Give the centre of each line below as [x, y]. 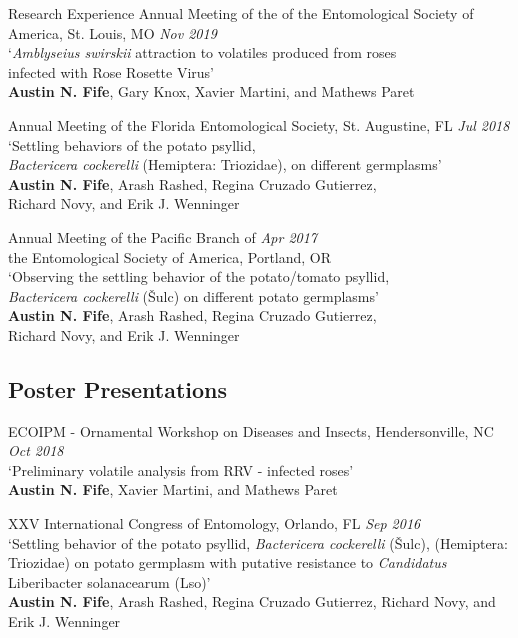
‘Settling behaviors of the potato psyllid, [132, 144]
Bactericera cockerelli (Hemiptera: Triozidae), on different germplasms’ [225, 164]
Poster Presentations [118, 388]
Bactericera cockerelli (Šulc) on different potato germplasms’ [193, 295]
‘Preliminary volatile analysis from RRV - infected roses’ [181, 469]
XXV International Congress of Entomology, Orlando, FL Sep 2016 [214, 523]
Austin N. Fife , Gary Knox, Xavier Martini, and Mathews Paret [211, 91]
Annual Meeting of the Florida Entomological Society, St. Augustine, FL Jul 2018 [259, 124]
